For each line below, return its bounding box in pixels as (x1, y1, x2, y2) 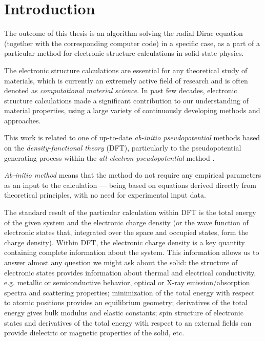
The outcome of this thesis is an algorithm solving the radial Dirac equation (4, 28, 243, 38)
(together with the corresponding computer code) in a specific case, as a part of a (4, 37, 260, 48)
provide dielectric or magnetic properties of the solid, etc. (4, 327, 185, 338)
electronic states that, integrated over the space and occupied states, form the (4, 227, 249, 238)
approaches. (4, 115, 41, 125)
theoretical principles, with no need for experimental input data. (4, 189, 206, 200)
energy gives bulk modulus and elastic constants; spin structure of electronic (4, 307, 243, 317)
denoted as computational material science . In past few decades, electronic (4, 85, 237, 96)
